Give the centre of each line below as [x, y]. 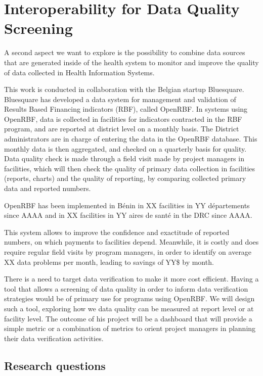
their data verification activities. [54, 338]
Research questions [55, 365]
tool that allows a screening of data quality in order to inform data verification [126, 288]
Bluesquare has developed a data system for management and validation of [120, 99]
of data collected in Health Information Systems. [79, 72]
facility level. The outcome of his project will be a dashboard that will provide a [128, 318]
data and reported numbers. [48, 188]
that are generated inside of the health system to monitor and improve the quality [131, 62]
